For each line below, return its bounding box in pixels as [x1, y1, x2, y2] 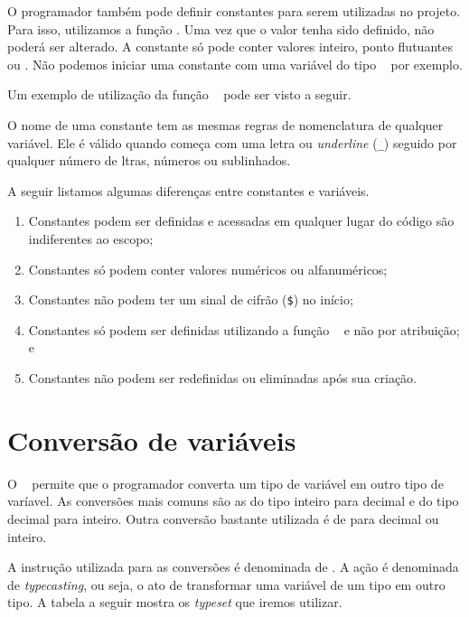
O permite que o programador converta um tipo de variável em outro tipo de [7, 473, 444, 492]
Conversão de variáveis [7, 421, 296, 458]
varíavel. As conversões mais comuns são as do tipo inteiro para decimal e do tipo [7, 491, 459, 510]
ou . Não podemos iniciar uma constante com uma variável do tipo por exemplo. [7, 54, 463, 73]
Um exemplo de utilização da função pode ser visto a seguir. [7, 85, 352, 104]
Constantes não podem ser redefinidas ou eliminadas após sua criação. [28, 369, 417, 388]
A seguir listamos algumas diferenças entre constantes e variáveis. [7, 181, 370, 200]
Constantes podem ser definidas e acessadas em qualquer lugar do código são [28, 211, 455, 230]
